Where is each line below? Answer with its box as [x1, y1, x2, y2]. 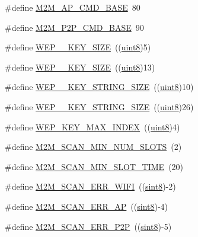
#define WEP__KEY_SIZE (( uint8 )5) [5, 41, 151, 53]
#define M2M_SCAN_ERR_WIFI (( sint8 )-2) [5, 180, 176, 193]
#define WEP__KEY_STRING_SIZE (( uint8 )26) [5, 100, 194, 113]
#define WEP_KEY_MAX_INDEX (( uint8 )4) [5, 120, 180, 133]
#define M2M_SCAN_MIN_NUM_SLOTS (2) [5, 140, 182, 153]
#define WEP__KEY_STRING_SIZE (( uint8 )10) [5, 81, 194, 93]
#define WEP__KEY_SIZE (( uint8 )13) [5, 60, 155, 73]
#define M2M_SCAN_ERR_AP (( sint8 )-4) [5, 200, 168, 212]
